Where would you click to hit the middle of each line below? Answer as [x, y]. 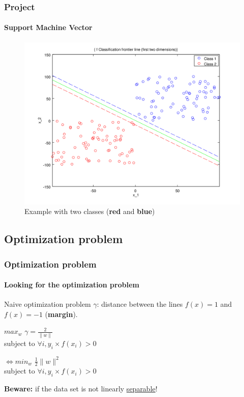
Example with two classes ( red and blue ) [90, 211]
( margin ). [61, 314]
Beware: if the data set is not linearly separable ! [81, 389]
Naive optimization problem [48, 304]
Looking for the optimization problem [72, 285]
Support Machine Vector [48, 27]
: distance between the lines [140, 304]
